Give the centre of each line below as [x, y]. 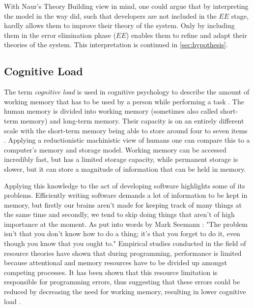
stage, [240, 15]
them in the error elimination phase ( [60, 35]
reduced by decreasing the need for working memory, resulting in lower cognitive [125, 292]
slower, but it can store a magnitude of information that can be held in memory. [125, 169]
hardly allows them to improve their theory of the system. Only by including [119, 25]
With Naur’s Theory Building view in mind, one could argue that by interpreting [126, 6]
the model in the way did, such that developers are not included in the [110, 15]
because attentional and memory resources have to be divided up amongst [115, 262]
